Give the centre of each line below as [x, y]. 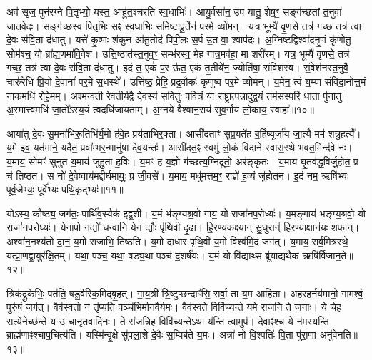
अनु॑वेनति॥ [338, 335]
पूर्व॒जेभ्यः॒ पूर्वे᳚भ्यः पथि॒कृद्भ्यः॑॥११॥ [65, 189]
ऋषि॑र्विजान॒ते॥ [328, 255]
